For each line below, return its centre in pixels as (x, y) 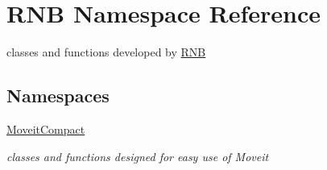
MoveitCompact (46, 129)
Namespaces (58, 95)
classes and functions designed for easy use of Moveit (138, 156)
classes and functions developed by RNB (106, 52)
